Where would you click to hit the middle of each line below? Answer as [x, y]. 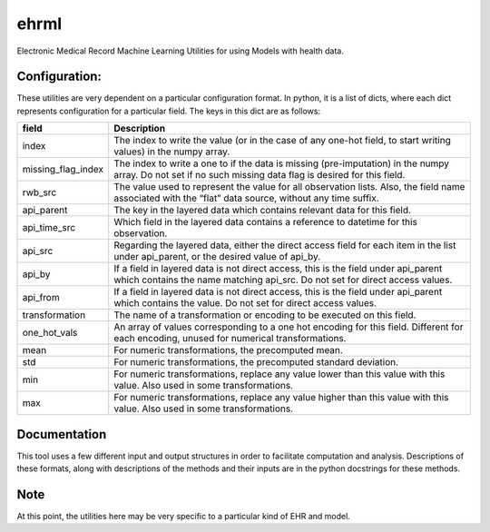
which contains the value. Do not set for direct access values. [245, 303]
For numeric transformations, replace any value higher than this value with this [281, 398]
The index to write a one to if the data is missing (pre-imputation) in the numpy [281, 163]
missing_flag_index [63, 170]
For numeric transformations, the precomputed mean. [229, 350]
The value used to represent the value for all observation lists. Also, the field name [289, 187]
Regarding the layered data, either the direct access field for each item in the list [285, 245]
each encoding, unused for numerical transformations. [230, 339]
